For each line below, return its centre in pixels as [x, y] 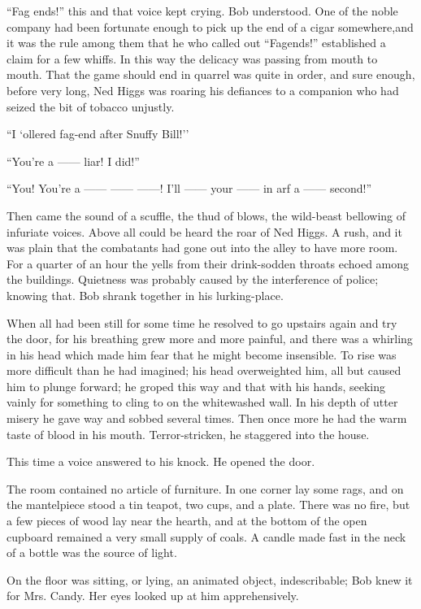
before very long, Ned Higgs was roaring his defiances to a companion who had [203, 90]
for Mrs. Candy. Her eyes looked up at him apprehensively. [153, 596]
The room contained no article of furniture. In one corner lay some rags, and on [205, 488]
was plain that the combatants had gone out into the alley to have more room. [202, 248]
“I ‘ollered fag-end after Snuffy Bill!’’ [98, 134]
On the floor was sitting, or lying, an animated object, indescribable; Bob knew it [210, 579]
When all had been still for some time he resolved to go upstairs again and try [202, 322]
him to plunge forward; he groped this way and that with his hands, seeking [196, 386]
